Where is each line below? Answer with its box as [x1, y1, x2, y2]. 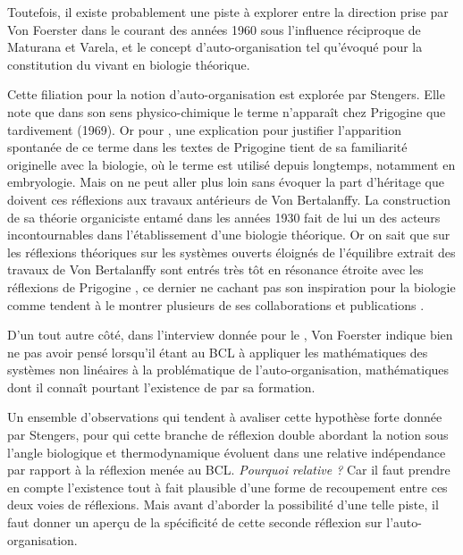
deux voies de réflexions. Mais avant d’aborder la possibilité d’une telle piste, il [7, 495, 439, 514]
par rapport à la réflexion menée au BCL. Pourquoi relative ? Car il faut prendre [7, 460, 450, 479]
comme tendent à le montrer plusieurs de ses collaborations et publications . [7, 295, 425, 314]
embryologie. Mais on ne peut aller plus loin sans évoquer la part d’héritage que [7, 172, 444, 191]
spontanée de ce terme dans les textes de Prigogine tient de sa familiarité [7, 138, 408, 156]
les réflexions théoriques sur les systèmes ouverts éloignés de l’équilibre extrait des [7, 242, 456, 261]
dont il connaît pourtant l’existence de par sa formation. [7, 377, 316, 396]
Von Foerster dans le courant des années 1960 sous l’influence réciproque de [7, 20, 421, 38]
